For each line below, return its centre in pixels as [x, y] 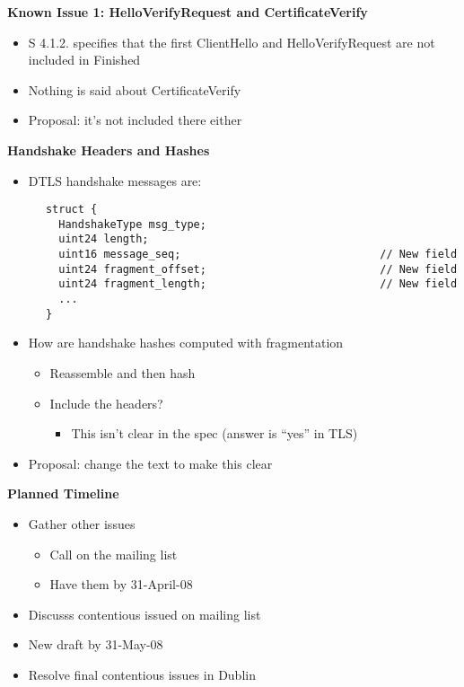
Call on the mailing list [114, 554]
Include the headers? [106, 403]
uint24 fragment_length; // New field [258, 284]
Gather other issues [82, 523]
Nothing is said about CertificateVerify [135, 89]
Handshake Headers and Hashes [109, 150]
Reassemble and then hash [123, 373]
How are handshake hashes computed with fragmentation [186, 343]
